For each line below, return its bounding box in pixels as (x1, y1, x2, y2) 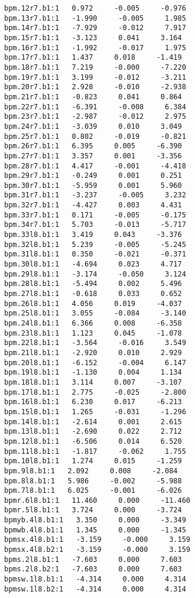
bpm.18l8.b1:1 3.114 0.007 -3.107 (4, 378, 182, 386)
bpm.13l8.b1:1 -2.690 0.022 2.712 (4, 427, 182, 436)
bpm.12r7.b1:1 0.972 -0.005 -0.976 (4, 4, 186, 12)
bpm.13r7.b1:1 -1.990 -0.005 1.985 (4, 14, 186, 22)
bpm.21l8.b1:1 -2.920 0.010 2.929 (4, 348, 182, 357)
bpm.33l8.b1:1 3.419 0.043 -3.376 (4, 230, 182, 239)
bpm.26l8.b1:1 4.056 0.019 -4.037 (4, 299, 182, 308)
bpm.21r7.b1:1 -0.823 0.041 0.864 (4, 92, 182, 101)
